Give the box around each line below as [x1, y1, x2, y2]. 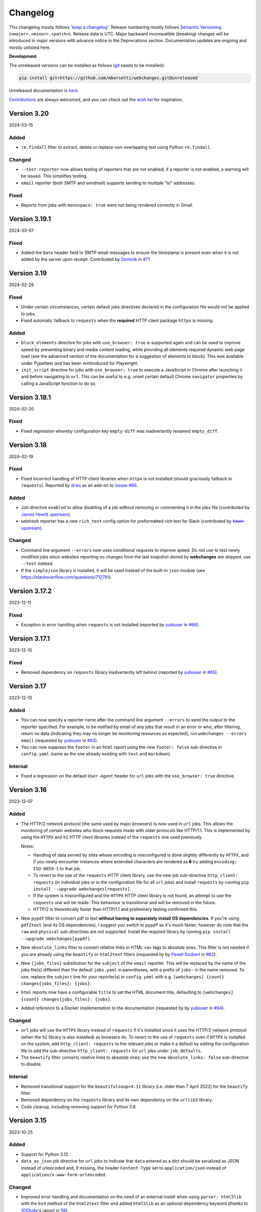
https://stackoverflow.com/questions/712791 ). [21, 574, 112, 580]
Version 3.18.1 [9, 393, 51, 401]
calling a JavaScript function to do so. [21, 381, 97, 386]
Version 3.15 [9, 1116, 47, 1125]
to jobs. [21, 311, 36, 317]
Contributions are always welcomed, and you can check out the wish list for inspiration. [9, 96, 183, 102]
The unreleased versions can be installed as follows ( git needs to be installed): [9, 62, 165, 68]
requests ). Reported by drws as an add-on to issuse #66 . [21, 482, 138, 488]
